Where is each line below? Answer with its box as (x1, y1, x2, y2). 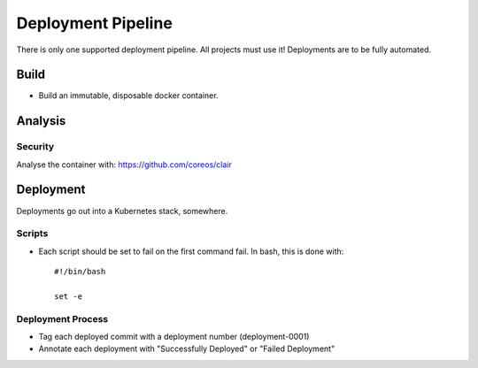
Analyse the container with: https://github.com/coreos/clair (16, 159, 232, 170)
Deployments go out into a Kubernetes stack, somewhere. (16, 205, 228, 216)
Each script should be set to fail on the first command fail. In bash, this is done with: (38, 246, 344, 257)
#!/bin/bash (54, 266, 106, 277)
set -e (54, 291, 83, 301)
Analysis (16, 113, 66, 128)
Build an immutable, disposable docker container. (38, 90, 219, 101)
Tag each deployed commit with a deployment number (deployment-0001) (38, 331, 310, 341)
